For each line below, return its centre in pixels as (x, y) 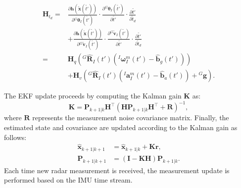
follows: (15, 137)
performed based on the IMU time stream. (68, 180)
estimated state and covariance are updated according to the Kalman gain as (121, 127)
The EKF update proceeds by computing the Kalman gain (93, 96)
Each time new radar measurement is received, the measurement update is (117, 170)
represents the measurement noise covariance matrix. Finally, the (131, 117)
